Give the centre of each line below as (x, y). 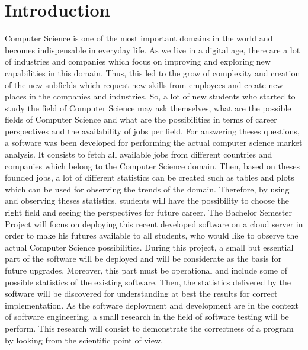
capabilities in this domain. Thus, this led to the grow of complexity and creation (153, 73)
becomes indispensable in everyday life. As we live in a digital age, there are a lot (153, 49)
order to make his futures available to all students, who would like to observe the (152, 235)
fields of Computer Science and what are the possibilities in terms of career (141, 119)
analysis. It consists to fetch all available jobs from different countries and (139, 154)
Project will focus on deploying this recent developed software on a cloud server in (154, 224)
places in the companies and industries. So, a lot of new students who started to (150, 96)
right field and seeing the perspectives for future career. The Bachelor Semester (148, 212)
